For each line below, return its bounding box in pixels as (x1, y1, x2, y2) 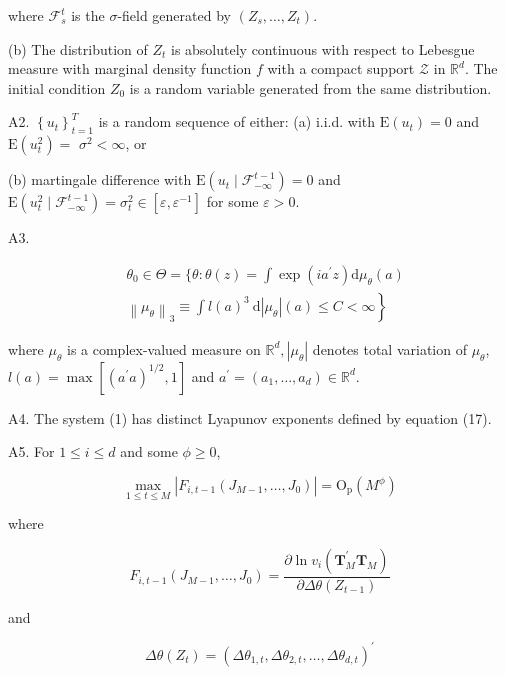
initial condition (8, 77, 106, 98)
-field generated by (117, 5, 231, 25)
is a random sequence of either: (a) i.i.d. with (98, 111, 376, 132)
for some (206, 191, 259, 212)
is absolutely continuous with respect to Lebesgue (170, 38, 475, 59)
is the (71, 5, 105, 25)
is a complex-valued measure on (66, 338, 261, 359)
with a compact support (267, 58, 415, 79)
